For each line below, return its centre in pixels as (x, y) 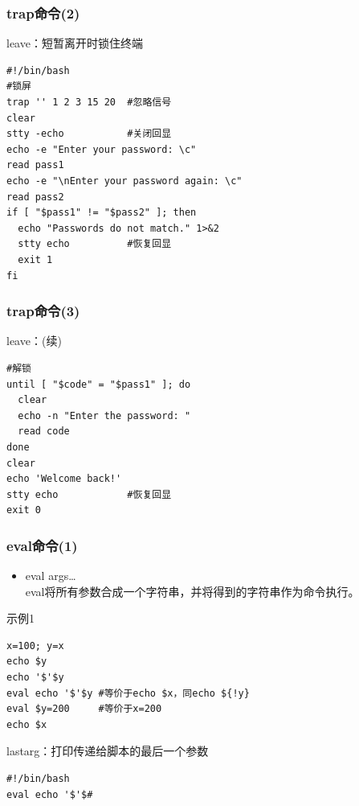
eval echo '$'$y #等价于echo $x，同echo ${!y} (128, 693)
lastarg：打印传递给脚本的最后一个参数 (108, 751)
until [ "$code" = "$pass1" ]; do (99, 384)
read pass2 (35, 197)
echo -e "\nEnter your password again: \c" (124, 181)
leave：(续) (34, 341)
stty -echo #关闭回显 (89, 134)
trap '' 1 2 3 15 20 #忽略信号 (89, 102)
